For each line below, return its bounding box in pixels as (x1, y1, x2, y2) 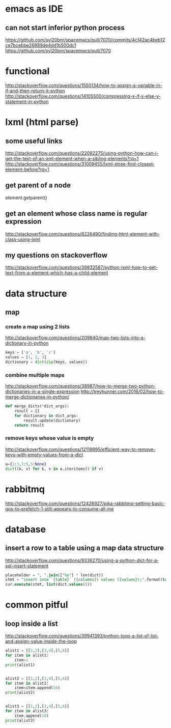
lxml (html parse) (5, 117, 79, 128)
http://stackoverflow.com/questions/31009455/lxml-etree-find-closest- (5, 161, 155, 167)
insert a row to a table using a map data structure (5, 544, 164, 552)
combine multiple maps (5, 371, 65, 378)
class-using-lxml (5, 236, 41, 242)
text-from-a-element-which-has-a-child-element (5, 270, 108, 276)
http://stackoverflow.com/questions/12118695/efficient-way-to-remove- (5, 446, 156, 452)
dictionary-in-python (5, 340, 49, 346)
